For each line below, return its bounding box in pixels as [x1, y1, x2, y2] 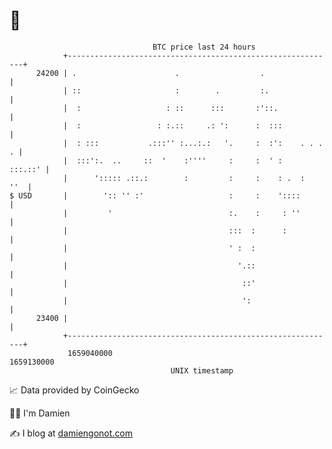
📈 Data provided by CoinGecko [9, 384, 140, 396]
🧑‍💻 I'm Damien [9, 407, 71, 419]
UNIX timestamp [170, 365, 234, 376]
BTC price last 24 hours [152, 42, 256, 52]
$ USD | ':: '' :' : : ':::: [9, 190, 301, 201]
